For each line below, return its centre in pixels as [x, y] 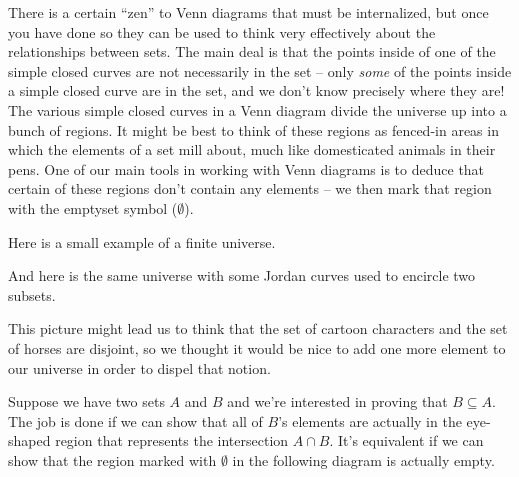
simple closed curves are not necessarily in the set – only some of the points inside [260, 70]
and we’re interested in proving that [337, 401]
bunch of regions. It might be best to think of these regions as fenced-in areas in [253, 129]
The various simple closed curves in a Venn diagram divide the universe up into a [257, 109]
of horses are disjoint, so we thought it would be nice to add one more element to [257, 347]
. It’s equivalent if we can [406, 440]
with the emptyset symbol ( [93, 207]
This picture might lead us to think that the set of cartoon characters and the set [258, 328]
